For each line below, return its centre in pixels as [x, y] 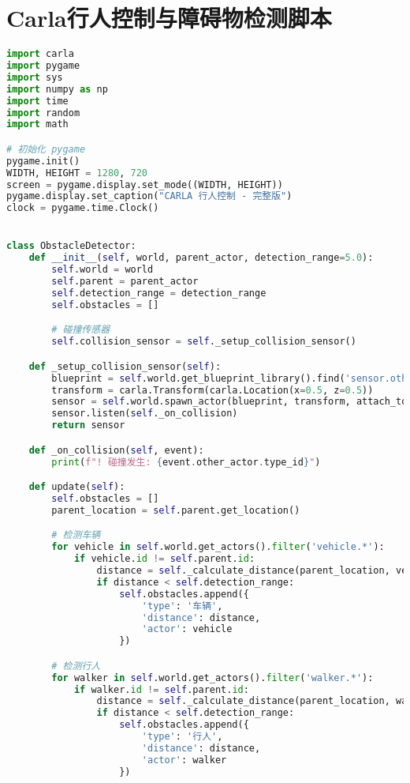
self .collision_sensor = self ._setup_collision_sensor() [204, 342]
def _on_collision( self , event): [116, 450]
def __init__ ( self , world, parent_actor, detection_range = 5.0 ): [201, 258]
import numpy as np [57, 89]
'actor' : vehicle [187, 629]
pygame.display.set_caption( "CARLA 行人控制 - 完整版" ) [149, 196]
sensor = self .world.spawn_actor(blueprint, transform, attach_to [229, 402]
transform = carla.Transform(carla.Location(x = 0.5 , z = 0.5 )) [212, 390]
